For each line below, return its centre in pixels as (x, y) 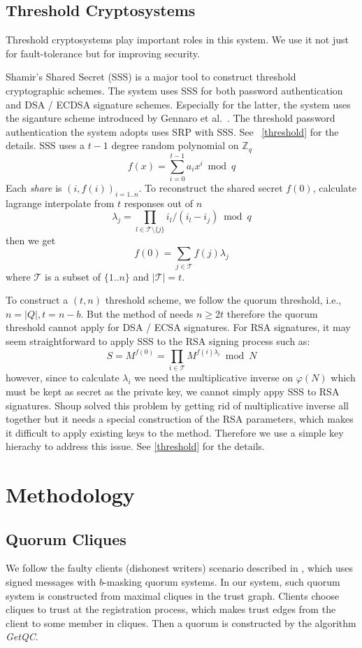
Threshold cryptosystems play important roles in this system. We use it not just (177, 40)
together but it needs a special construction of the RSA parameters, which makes (180, 419)
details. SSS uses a (45, 145)
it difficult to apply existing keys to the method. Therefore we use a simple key (175, 432)
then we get (31, 240)
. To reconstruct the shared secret (211, 187)
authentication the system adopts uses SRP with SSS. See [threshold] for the (172, 131)
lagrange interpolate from (60, 203)
